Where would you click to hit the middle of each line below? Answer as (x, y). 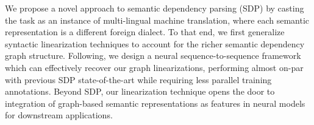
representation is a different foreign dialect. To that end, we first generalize (145, 32)
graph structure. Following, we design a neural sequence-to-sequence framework (153, 56)
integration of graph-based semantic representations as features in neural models (155, 103)
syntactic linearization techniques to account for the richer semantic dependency (155, 43)
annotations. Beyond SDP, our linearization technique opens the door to (140, 91)
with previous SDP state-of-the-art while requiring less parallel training (138, 79)
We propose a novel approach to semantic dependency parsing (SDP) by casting (155, 8)
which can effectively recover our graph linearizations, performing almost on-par (154, 67)
